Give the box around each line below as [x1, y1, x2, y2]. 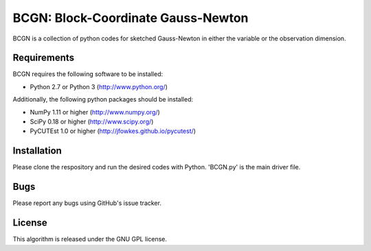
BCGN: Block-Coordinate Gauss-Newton [12, 10, 249, 25]
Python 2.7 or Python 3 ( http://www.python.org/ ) [30, 82, 168, 91]
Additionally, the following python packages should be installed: [12, 95, 194, 104]
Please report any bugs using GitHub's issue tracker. [12, 199, 161, 207]
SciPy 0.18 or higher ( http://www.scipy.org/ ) [30, 117, 154, 126]
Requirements [12, 52, 75, 64]
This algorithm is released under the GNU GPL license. [12, 235, 168, 243]
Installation [12, 145, 62, 157]
